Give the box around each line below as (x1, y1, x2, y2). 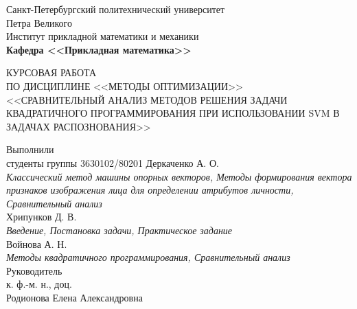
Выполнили (6, 142, 54, 157)
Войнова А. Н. (6, 236, 67, 251)
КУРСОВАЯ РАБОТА (6, 65, 97, 80)
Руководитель (6, 263, 62, 277)
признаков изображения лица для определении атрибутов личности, (6, 183, 294, 197)
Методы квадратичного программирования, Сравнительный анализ (6, 250, 290, 264)
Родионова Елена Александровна (6, 290, 143, 304)
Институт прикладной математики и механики (6, 29, 199, 43)
